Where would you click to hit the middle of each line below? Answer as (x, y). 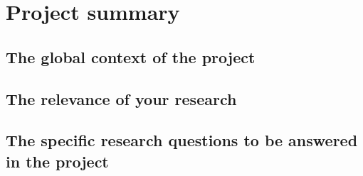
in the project (57, 161)
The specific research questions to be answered (182, 140)
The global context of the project (131, 56)
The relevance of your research (121, 98)
